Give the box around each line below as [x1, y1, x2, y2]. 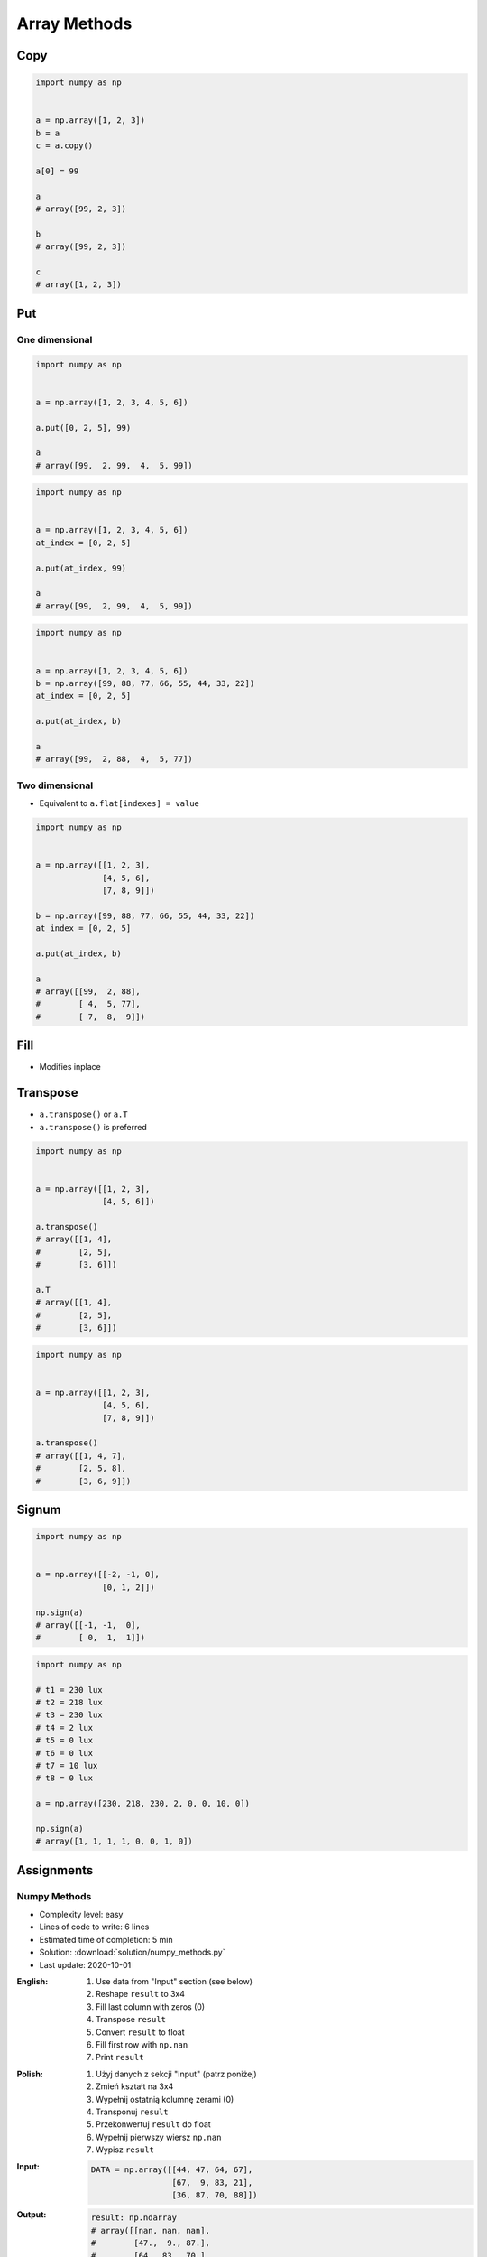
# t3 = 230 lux [35, 1710, 103, 1720]
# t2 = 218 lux [35, 1697, 103, 1708]
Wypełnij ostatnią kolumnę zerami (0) [96, 2094, 234, 2104]
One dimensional [16, 333, 93, 346]
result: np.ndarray [90, 2213, 178, 2223]
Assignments [16, 1862, 94, 1878]
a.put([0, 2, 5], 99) [35, 423, 132, 432]
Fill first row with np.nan [96, 2039, 188, 2049]
